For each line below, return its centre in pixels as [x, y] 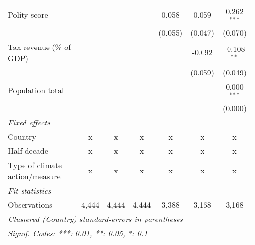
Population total [36, 90]
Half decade [28, 150]
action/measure [34, 176]
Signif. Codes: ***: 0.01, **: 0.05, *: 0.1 [78, 233]
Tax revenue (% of [39, 47]
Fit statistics [29, 190]
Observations [30, 204]
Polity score [28, 15]
